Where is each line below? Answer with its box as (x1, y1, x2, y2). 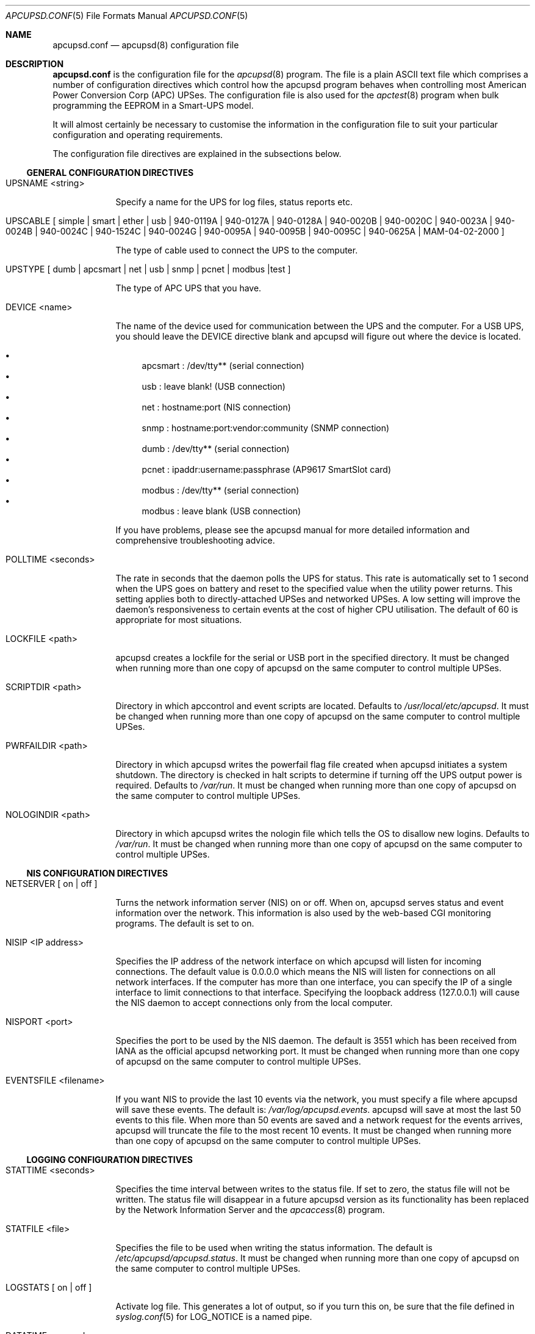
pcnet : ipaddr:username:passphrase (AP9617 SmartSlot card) (142, 464, 392, 475)
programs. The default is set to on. (115, 918, 254, 928)
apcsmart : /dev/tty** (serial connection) (142, 360, 304, 371)
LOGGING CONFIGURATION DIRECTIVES (26, 1154, 193, 1165)
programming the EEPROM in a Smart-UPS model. (52, 100, 254, 111)
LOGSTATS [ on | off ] (5, 1282, 92, 1292)
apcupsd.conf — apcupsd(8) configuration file (52, 40, 239, 50)
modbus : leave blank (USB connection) (142, 506, 301, 516)
